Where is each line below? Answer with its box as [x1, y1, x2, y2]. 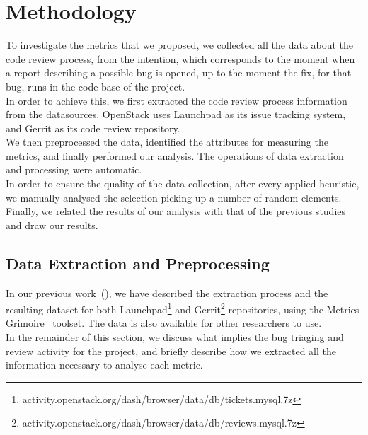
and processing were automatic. [6, 162, 142, 177]
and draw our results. [6, 217, 98, 232]
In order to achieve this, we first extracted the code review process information [6, 93, 347, 108]
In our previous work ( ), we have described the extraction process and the [6, 285, 328, 300]
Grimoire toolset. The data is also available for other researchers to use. [6, 315, 322, 330]
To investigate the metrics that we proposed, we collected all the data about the [6, 37, 354, 52]
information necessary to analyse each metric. [6, 357, 203, 372]
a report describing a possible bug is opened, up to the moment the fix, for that [6, 65, 352, 80]
